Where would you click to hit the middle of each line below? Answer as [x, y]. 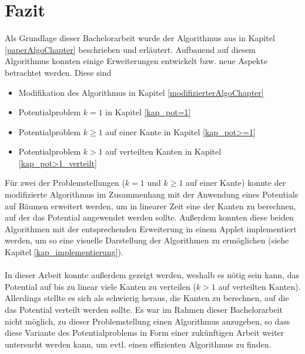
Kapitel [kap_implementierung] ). [64, 252]
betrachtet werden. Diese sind [58, 72]
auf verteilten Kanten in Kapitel [163, 151]
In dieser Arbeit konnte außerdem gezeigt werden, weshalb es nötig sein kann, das [152, 275]
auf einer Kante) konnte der [236, 183]
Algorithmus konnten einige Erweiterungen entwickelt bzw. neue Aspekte [136, 61]
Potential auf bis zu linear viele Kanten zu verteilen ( [100, 286]
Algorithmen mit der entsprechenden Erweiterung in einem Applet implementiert [151, 228]
